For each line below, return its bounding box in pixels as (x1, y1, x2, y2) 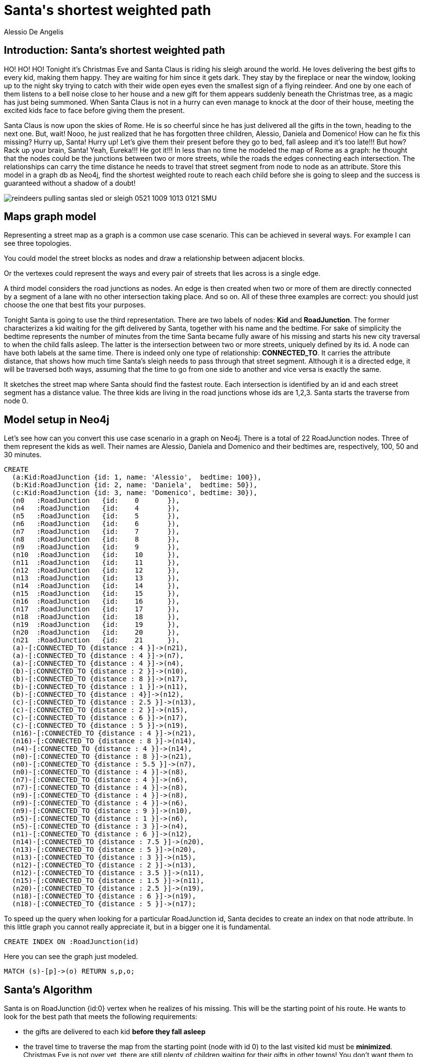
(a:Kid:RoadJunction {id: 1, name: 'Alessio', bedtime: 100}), (12, 473, 262, 481)
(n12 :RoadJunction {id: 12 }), (12, 566, 180, 575)
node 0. (4, 397, 28, 405)
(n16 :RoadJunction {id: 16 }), (12, 597, 180, 606)
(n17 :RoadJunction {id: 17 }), (12, 605, 180, 613)
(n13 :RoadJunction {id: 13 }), (12, 574, 180, 582)
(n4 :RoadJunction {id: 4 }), (12, 504, 180, 512)
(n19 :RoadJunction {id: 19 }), (12, 621, 180, 629)
